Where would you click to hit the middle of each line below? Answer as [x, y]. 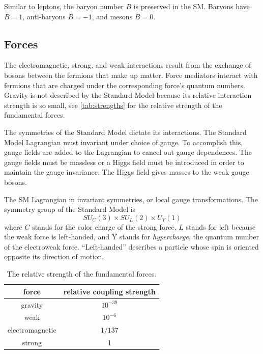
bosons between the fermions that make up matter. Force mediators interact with [131, 75]
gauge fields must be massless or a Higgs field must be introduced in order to [124, 162]
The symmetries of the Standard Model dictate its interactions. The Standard [125, 132]
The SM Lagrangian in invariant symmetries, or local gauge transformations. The [131, 199]
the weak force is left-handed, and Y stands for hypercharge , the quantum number [131, 237]
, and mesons [112, 16]
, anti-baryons [44, 16]
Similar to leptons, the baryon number [64, 6]
